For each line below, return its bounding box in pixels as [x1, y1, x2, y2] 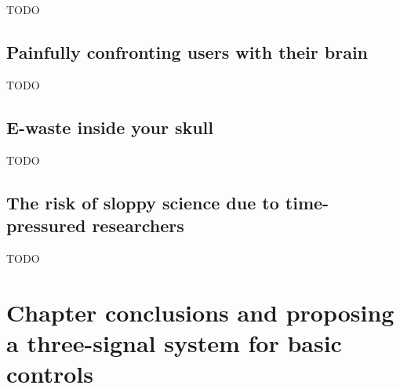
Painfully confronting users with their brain [6, 39, 369, 64]
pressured [6, 213, 86, 237]
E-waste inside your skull [6, 115, 214, 139]
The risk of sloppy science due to [6, 190, 279, 214]
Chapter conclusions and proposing [6, 296, 395, 328]
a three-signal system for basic [6, 326, 342, 358]
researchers [92, 213, 184, 237]
